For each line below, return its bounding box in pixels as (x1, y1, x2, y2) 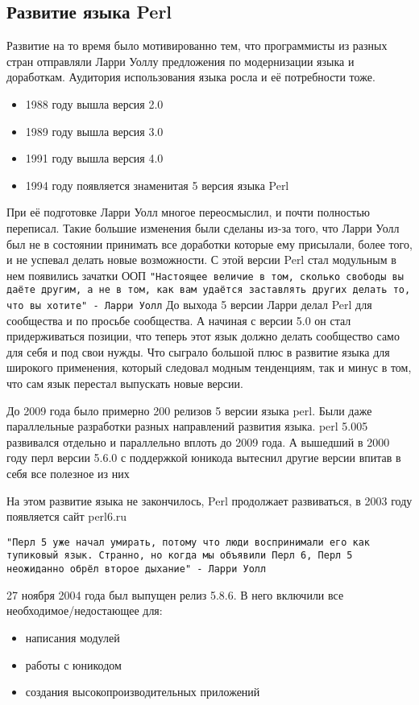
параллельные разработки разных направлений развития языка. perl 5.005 (6, 418, 368, 435)
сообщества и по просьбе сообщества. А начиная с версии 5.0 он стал (6, 311, 351, 328)
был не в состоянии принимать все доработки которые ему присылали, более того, (6, 235, 413, 252)
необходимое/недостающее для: (6, 602, 163, 619)
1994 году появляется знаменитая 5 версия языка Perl (25, 176, 289, 193)
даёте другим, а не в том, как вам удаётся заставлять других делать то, (6, 284, 411, 296)
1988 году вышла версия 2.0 (25, 95, 164, 112)
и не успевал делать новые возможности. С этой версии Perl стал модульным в (6, 251, 396, 268)
